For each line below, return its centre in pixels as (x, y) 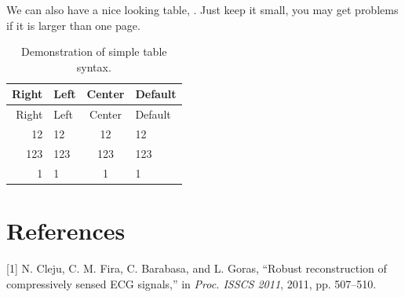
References (66, 231)
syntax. (94, 66)
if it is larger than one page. (73, 25)
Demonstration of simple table (94, 51)
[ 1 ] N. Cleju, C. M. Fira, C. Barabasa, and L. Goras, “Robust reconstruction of (197, 268)
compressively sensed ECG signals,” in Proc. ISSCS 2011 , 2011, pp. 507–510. (192, 283)
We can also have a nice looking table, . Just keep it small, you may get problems (202, 9)
